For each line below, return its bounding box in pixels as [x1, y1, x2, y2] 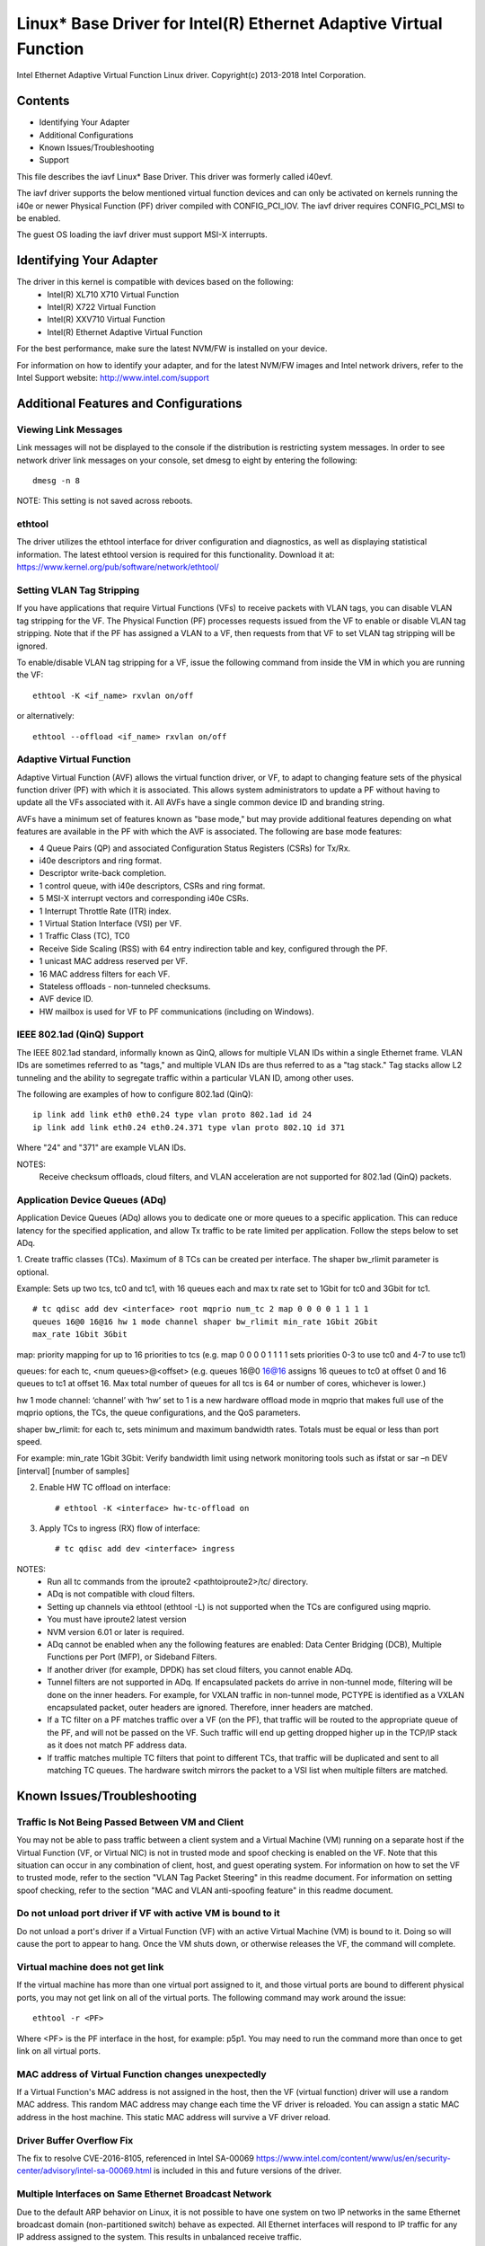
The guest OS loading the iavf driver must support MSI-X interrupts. [16, 229, 269, 240]
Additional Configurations [39, 129, 134, 140]
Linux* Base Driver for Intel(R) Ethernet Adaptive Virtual [16, 13, 444, 33]
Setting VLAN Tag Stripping [16, 584, 139, 597]
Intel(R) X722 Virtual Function [47, 302, 156, 313]
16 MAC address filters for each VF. [39, 968, 171, 979]
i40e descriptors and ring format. [39, 855, 162, 866]
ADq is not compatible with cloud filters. [47, 1588, 196, 1599]
